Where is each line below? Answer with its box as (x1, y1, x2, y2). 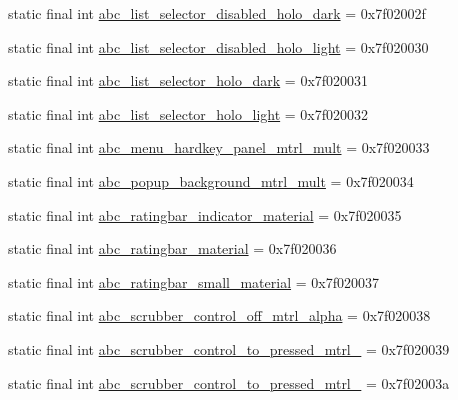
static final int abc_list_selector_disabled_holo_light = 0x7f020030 (8, 36, 429, 57)
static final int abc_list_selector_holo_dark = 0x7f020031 (8, 70, 369, 91)
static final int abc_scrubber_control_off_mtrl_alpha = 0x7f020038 (8, 305, 431, 326)
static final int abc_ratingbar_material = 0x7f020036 (8, 238, 337, 259)
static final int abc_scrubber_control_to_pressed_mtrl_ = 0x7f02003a (8, 372, 450, 393)
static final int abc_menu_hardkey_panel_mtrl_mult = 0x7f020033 (8, 137, 430, 158)
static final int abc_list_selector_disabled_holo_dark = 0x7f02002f (8, 3, 426, 23)
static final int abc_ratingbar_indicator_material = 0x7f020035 (8, 204, 402, 225)
